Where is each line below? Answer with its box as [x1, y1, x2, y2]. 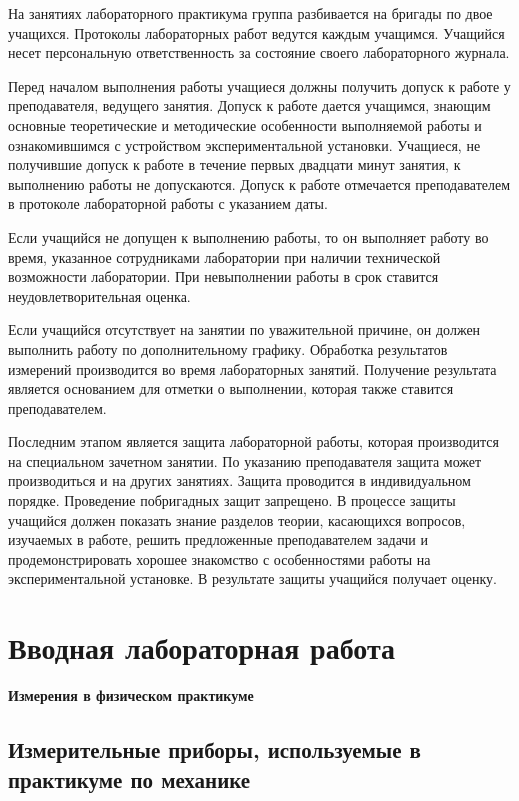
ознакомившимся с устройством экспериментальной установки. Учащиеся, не [8, 134, 481, 155]
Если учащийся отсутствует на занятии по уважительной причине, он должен [8, 319, 481, 340]
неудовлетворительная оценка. [8, 285, 191, 306]
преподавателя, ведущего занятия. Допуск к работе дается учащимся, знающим [8, 95, 491, 116]
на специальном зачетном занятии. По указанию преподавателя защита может [8, 450, 482, 471]
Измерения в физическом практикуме [8, 685, 254, 706]
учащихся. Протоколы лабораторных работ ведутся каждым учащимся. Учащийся [8, 22, 505, 43]
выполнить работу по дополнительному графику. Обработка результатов [8, 338, 448, 359]
